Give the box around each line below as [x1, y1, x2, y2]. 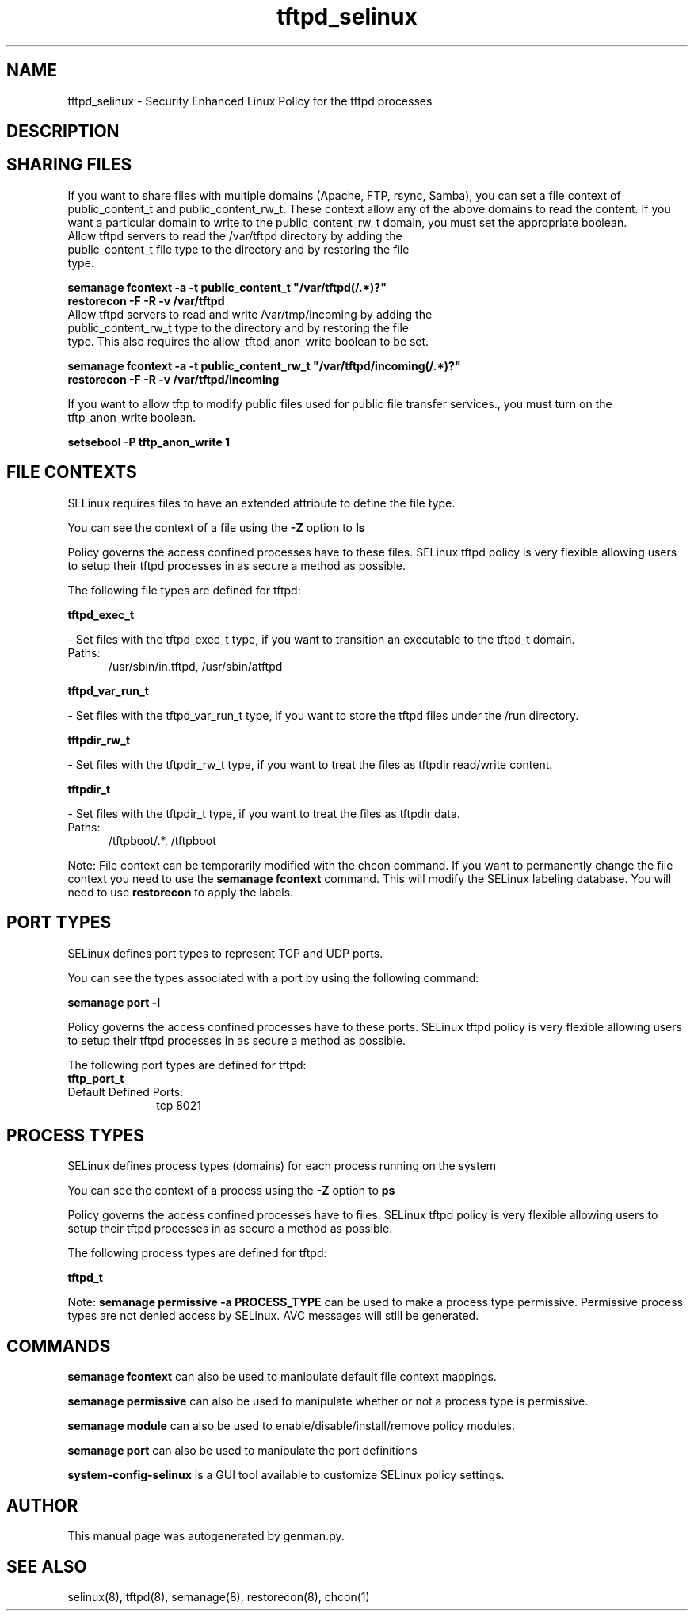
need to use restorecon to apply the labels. [67, 885, 294, 899]
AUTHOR [6, 1495, 78, 1516]
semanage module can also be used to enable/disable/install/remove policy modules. [67, 1419, 516, 1433]
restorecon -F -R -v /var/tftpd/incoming [67, 372, 280, 386]
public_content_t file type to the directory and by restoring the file [67, 242, 410, 256]
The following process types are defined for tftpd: [67, 1246, 327, 1260]
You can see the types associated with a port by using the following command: [67, 970, 479, 984]
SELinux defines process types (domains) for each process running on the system [67, 1159, 497, 1173]
